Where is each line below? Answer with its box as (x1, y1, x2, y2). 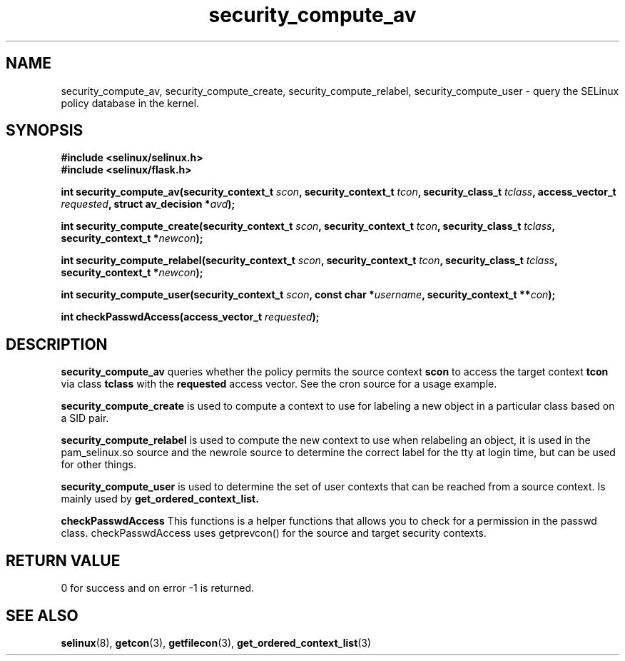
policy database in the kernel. (61, 96, 200, 109)
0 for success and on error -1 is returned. (61, 582, 254, 595)
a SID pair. (61, 412, 109, 425)
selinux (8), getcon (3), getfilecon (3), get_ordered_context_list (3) (61, 636, 372, 649)
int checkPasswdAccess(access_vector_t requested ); (61, 311, 320, 323)
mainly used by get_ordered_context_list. (61, 493, 259, 505)
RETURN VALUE (6, 551, 121, 570)
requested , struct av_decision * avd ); (61, 198, 235, 211)
